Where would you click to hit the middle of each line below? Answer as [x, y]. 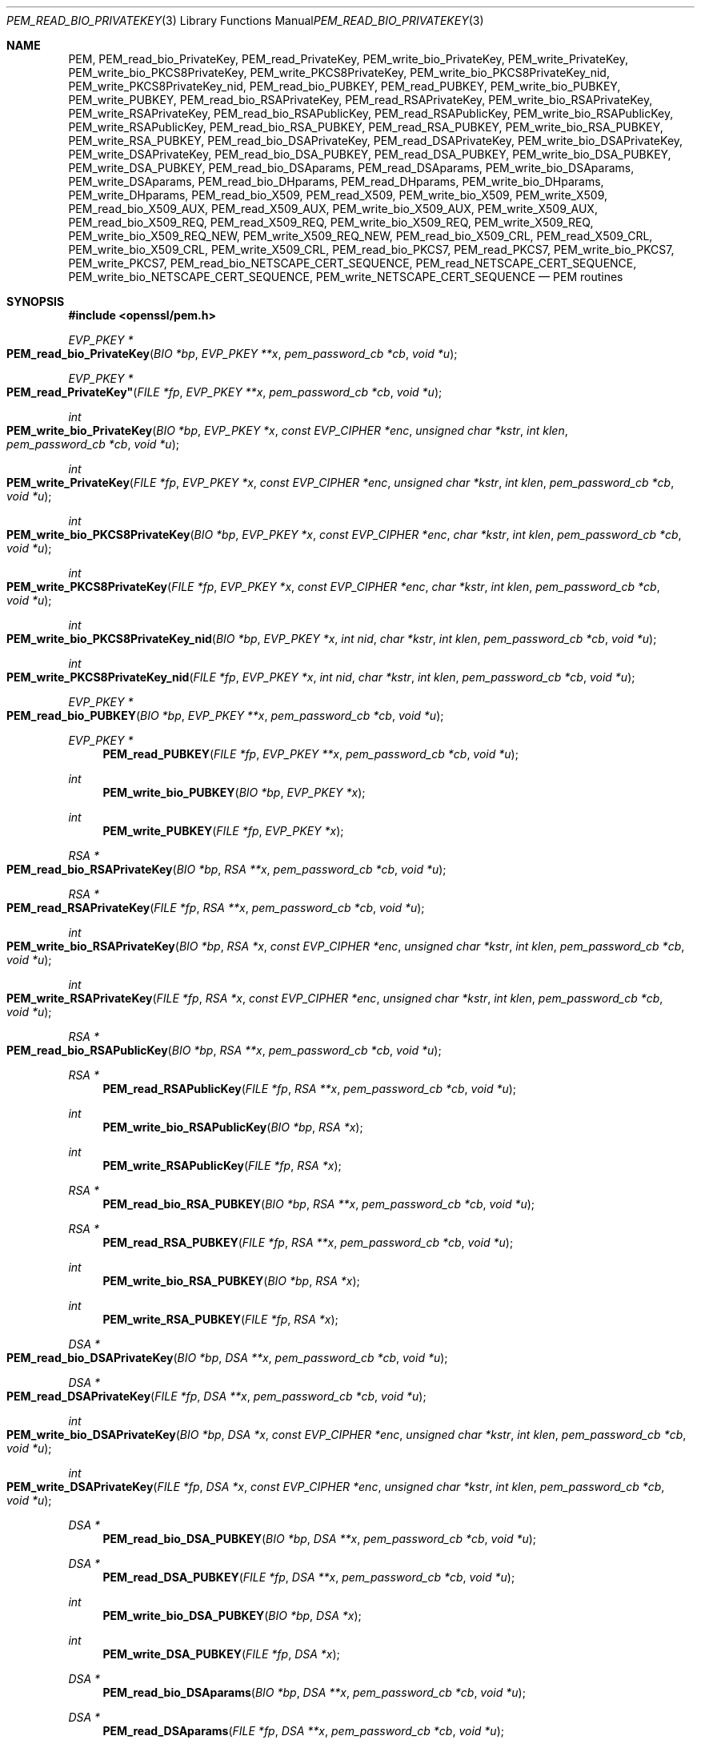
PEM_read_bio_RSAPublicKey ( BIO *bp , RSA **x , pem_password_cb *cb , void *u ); [224, 1050]
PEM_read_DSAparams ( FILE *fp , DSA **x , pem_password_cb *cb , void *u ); [303, 1731]
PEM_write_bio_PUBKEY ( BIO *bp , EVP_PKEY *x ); [234, 792]
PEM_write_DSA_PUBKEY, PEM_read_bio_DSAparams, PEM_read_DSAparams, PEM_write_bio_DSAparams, [351, 168]
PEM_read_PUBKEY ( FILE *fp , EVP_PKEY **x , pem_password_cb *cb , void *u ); [310, 754]
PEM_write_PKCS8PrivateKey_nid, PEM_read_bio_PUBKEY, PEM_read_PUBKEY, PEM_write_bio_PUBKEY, [344, 86]
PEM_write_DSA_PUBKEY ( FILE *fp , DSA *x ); [221, 1654]
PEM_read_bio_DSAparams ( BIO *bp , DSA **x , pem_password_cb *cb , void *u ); [314, 1692]
